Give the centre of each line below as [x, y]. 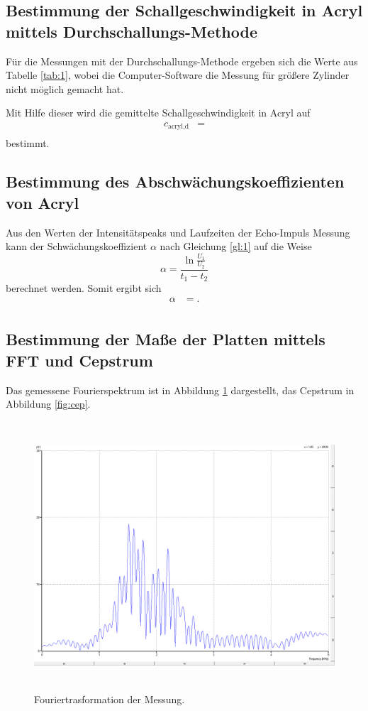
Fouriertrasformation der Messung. [110, 699]
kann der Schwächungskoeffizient [77, 246]
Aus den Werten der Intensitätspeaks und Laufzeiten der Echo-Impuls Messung [178, 232]
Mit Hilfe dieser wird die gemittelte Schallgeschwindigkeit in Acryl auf [158, 113]
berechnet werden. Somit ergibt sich [84, 288]
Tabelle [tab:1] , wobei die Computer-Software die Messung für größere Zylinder [178, 75]
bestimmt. [28, 143]
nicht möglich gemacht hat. [65, 88]
